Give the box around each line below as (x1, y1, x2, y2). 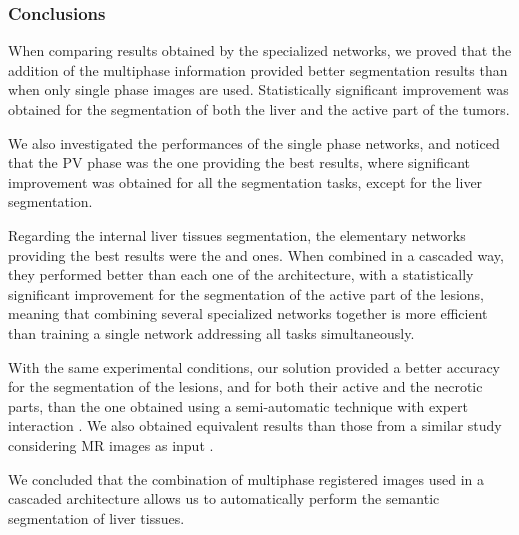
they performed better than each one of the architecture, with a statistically (8, 264, 474, 285)
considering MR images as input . (8, 434, 214, 455)
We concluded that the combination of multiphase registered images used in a (8, 468, 484, 489)
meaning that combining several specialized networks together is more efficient (8, 303, 488, 324)
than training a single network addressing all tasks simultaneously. (8, 322, 415, 343)
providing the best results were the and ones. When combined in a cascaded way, (8, 244, 504, 265)
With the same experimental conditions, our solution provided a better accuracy (8, 356, 500, 377)
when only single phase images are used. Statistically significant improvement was (8, 79, 509, 100)
